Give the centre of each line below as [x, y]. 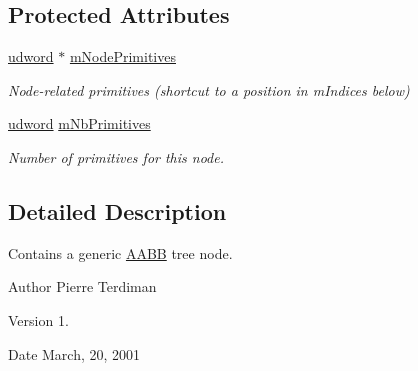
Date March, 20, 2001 [74, 353]
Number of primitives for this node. [116, 156]
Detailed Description [117, 210]
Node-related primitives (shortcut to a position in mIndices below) [209, 89]
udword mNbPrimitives [79, 123]
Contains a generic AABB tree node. [120, 252]
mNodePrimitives [122, 56]
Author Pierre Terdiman [82, 286]
